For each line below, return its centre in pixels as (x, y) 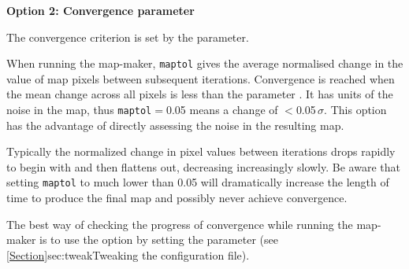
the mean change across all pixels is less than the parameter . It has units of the (200, 94)
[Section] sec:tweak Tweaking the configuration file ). (128, 254)
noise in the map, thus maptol (79, 110)
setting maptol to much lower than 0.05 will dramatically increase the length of (198, 182)
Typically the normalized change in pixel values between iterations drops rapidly (201, 151)
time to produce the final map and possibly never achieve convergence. (177, 198)
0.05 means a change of (222, 110)
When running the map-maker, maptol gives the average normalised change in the (205, 63)
